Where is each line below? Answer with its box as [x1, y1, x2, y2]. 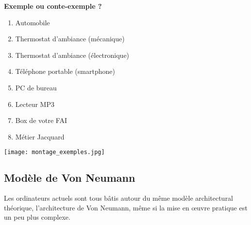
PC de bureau [15, 82, 57, 92]
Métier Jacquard [15, 131, 65, 141]
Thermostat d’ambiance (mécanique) [15, 34, 125, 44]
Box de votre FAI [15, 115, 67, 125]
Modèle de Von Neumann [4, 170, 135, 185]
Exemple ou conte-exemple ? [4, 1, 102, 11]
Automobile [15, 17, 50, 27]
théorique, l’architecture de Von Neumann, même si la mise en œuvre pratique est [4, 202, 248, 212]
